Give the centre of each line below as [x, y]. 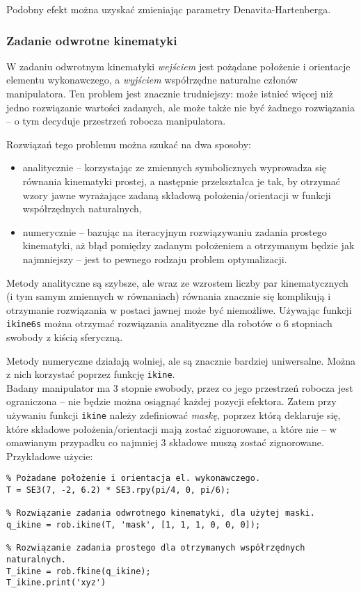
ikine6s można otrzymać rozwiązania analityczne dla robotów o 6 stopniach [169, 323]
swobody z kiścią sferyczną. [65, 337]
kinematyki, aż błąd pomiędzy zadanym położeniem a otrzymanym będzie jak [188, 245]
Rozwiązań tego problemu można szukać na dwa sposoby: [129, 144]
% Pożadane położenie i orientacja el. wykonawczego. [134, 479]
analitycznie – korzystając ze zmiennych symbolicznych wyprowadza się [174, 167]
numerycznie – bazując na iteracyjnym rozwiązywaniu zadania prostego [175, 231]
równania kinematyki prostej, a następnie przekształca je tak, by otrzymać [181, 181]
